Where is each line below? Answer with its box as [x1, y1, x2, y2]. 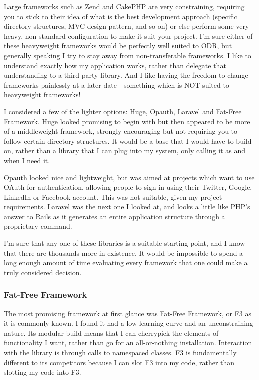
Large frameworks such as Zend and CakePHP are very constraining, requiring [4, 1, 245, 11]
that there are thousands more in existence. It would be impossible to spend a [4, 247, 243, 258]
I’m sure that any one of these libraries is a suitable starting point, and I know [4, 238, 245, 248]
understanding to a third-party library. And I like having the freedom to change [4, 70, 248, 80]
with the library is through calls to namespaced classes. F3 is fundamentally [4, 347, 237, 358]
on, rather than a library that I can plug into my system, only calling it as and [4, 145, 246, 156]
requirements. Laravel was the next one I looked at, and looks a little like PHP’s [4, 201, 250, 212]
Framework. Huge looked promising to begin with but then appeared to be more [4, 116, 250, 126]
